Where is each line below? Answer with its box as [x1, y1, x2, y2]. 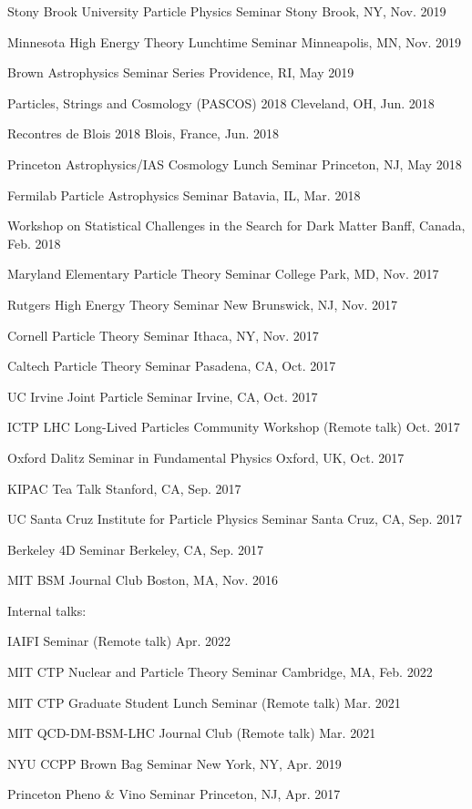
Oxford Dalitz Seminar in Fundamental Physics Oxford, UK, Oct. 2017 [7, 447, 405, 466]
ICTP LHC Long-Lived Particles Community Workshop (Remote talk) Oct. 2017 [7, 417, 460, 436]
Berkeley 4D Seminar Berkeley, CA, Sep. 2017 [7, 539, 264, 558]
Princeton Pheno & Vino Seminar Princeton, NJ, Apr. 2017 [7, 784, 341, 804]
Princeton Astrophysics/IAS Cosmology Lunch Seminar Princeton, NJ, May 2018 [7, 154, 462, 173]
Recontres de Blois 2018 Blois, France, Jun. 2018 [7, 124, 279, 143]
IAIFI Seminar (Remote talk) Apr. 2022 [7, 631, 231, 650]
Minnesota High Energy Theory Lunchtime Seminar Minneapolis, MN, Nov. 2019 [7, 32, 462, 51]
